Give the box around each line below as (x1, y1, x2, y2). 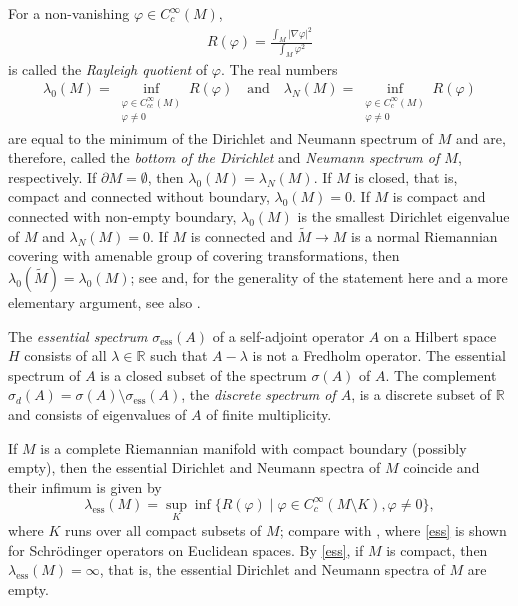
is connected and (190, 225, 293, 246)
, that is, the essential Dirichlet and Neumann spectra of (99, 559, 445, 580)
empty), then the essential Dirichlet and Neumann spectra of (8, 457, 381, 478)
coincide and (403, 457, 480, 478)
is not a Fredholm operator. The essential (252, 345, 506, 366)
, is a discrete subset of (351, 384, 492, 405)
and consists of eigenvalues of (8, 403, 187, 424)
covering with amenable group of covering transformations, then (8, 245, 400, 266)
